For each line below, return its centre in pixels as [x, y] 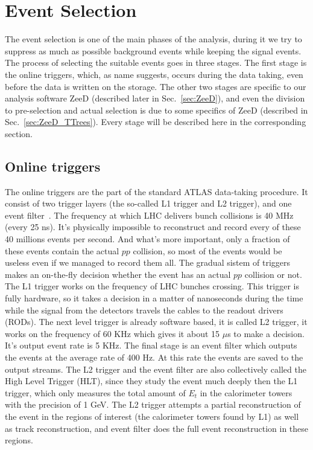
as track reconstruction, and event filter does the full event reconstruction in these [157, 428]
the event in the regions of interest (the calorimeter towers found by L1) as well [152, 416]
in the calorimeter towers [246, 392]
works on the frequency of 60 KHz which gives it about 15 [112, 333]
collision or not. [273, 274]
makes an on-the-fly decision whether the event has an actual [118, 274]
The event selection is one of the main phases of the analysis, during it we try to [153, 39]
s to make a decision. [266, 333]
